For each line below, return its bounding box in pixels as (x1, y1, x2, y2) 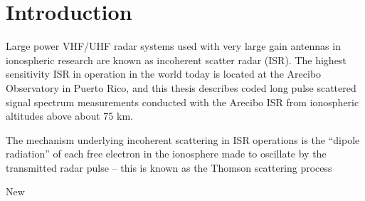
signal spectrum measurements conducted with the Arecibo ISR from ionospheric (6, 94, 359, 109)
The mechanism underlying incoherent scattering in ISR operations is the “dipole (6, 132, 360, 147)
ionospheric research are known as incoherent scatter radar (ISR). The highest (6, 52, 347, 67)
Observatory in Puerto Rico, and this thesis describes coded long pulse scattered (6, 80, 356, 95)
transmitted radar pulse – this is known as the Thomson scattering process (6, 160, 332, 175)
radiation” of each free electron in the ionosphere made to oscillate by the (6, 146, 327, 161)
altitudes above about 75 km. (6, 108, 133, 123)
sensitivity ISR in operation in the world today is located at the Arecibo (6, 66, 322, 81)
